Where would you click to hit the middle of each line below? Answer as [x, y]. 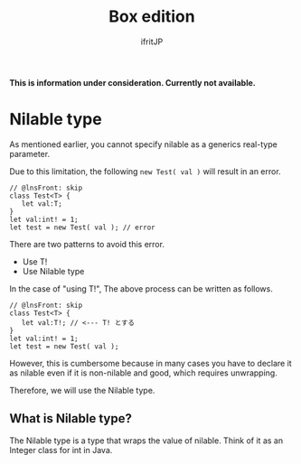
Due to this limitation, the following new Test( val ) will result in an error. [146, 171]
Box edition [152, 17]
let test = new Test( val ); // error [82, 227]
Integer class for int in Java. [61, 450]
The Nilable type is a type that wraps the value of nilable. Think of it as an [146, 441]
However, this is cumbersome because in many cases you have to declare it [150, 363]
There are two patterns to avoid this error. [87, 244]
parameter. [30, 153]
